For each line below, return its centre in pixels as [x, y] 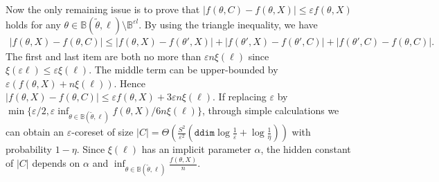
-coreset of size [102, 132]
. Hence [129, 83]
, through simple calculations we [270, 110]
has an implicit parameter [196, 149]
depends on [56, 163]
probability [29, 149]
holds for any [33, 24]
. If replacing [240, 97]
